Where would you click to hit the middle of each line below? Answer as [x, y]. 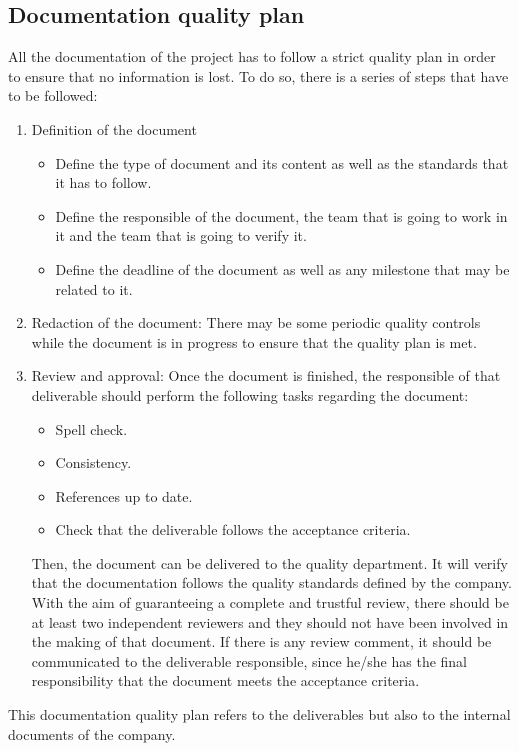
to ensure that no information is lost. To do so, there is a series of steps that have [258, 75]
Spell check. [91, 428]
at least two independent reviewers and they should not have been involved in [270, 621]
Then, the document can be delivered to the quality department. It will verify [269, 562]
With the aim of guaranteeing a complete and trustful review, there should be [270, 602]
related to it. [94, 288]
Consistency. [93, 462]
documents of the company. [92, 733]
